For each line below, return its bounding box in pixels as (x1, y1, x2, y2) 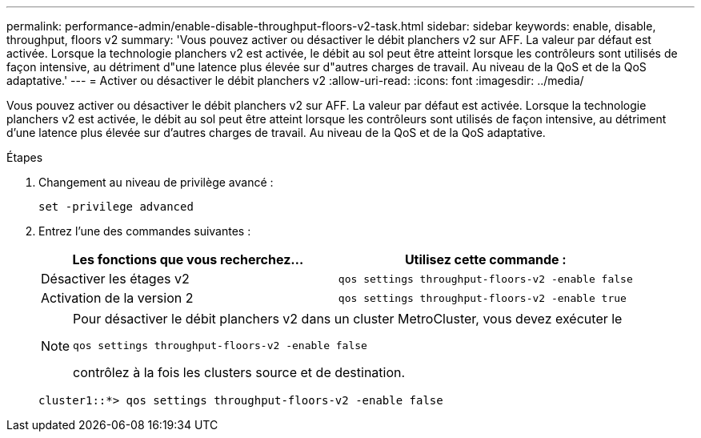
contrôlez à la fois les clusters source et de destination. (73, 364, 406, 380)
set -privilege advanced (38, 200, 194, 213)
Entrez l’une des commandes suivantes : (38, 224, 251, 238)
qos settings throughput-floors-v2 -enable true (338, 291, 627, 304)
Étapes (6, 151, 43, 164)
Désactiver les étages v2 (41, 271, 190, 287)
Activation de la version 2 (41, 290, 194, 306)
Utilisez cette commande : (404, 251, 567, 267)
